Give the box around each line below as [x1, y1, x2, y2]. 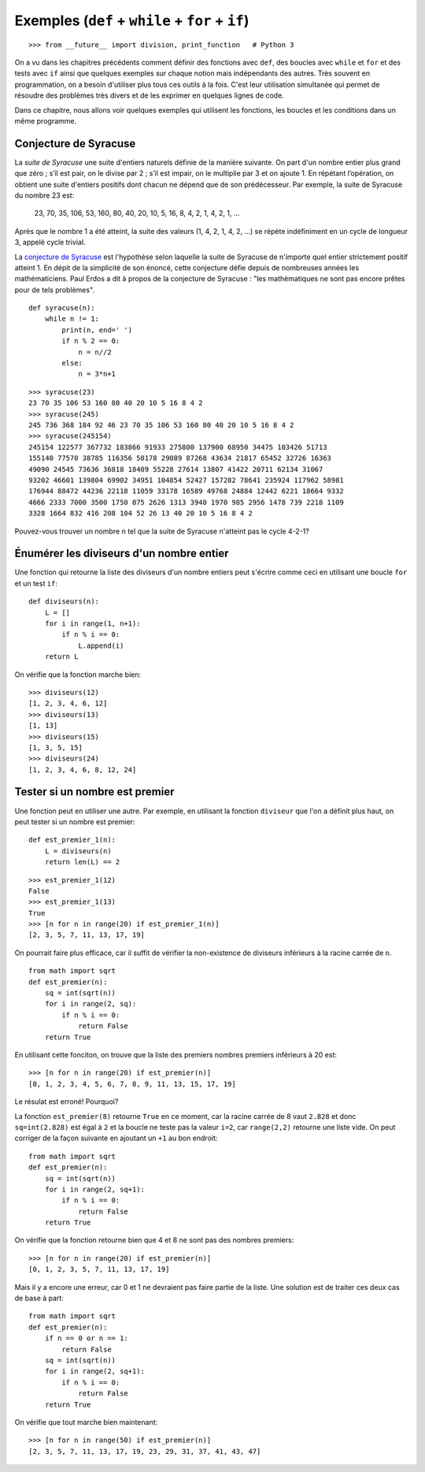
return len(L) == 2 [44, 857, 120, 867]
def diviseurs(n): [28, 597, 100, 606]
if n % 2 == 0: [61, 336, 120, 346]
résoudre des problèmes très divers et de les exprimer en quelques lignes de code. [14, 91, 285, 100]
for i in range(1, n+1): [44, 619, 141, 628]
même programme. [14, 116, 77, 125]
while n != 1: [44, 314, 100, 323]
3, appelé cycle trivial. [14, 237, 86, 247]
